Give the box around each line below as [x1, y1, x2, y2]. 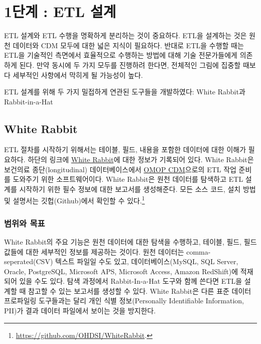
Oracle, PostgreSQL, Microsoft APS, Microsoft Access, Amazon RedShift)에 [4, 266, 238, 276]
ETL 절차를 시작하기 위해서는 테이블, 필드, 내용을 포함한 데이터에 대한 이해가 [4, 144, 246, 155]
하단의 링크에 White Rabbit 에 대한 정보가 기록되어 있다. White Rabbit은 [28, 154, 254, 165]
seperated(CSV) [4, 256, 53, 267]
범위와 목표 [4, 216, 45, 229]
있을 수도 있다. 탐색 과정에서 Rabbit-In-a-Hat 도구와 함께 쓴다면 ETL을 [19, 276, 242, 286]
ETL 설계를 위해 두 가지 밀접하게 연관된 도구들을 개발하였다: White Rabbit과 [4, 86, 245, 97]
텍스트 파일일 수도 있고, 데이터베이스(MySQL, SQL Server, [55, 256, 238, 267]
